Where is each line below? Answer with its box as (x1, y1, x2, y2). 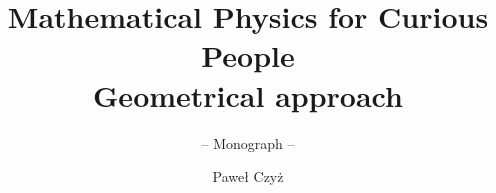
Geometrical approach (93, 74, 403, 115)
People (201, 35, 295, 76)
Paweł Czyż (212, 166, 284, 187)
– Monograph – (201, 132, 295, 153)
